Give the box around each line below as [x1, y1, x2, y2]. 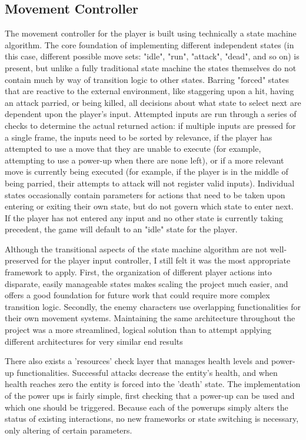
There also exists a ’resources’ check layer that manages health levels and [5, 355, 269, 367]
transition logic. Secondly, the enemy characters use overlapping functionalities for [5, 300, 301, 312]
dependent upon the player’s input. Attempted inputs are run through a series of [5, 108, 297, 120]
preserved [5, 254, 39, 266]
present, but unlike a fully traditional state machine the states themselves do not [5, 61, 297, 74]
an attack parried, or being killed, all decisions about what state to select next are [5, 96, 301, 108]
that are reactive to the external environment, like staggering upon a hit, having [5, 85, 294, 97]
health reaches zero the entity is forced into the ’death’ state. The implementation [5, 378, 301, 390]
